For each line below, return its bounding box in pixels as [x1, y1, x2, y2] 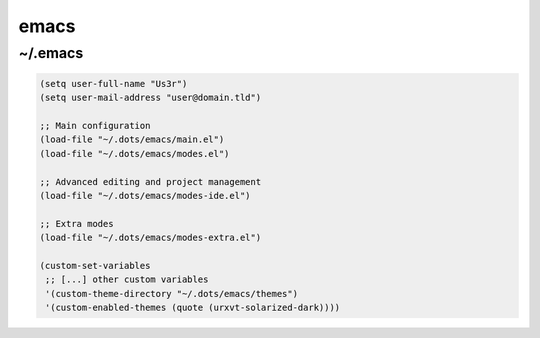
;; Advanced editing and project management [39, 176, 262, 187]
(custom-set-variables [39, 260, 151, 271]
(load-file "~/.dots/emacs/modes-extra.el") [39, 232, 262, 244]
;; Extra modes [39, 218, 114, 229]
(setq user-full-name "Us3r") [39, 78, 188, 89]
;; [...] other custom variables [45, 274, 209, 285]
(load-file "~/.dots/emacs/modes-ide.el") [39, 190, 251, 201]
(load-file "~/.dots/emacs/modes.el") [39, 148, 230, 159]
